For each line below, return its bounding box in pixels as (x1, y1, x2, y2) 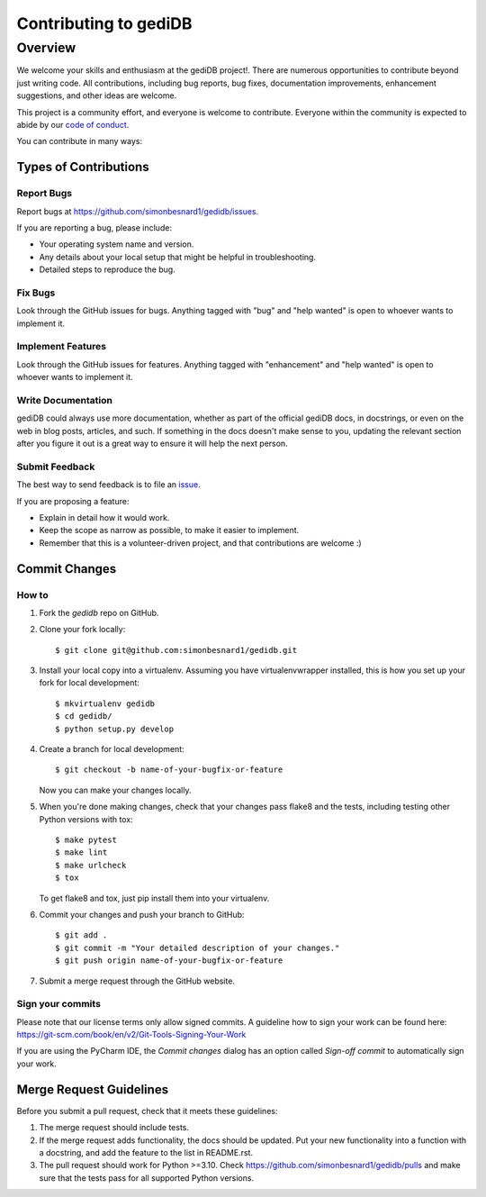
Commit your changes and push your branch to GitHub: (39, 909, 245, 920)
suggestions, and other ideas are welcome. (16, 90, 177, 101)
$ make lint (55, 848, 108, 857)
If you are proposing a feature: (16, 495, 130, 506)
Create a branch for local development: (39, 744, 184, 755)
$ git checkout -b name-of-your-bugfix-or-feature (55, 765, 283, 775)
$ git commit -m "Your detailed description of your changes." (55, 942, 340, 953)
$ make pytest (55, 834, 117, 845)
